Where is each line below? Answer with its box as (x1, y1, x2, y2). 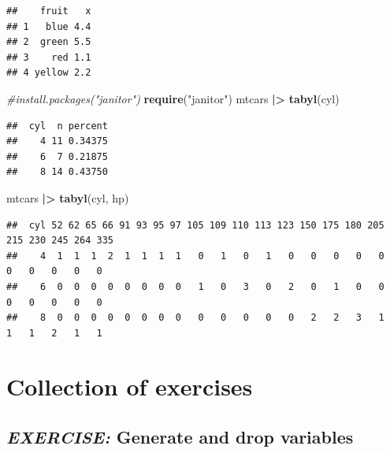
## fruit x (6, 6, 91, 17)
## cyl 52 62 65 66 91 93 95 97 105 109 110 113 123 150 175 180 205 (6, 219, 384, 231)
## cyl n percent (6, 120, 108, 132)
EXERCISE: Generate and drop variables (6, 425, 354, 449)
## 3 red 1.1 (6, 51, 91, 63)
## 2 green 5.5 (6, 36, 91, 48)
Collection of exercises (6, 370, 253, 403)
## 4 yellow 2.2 (6, 67, 91, 79)
